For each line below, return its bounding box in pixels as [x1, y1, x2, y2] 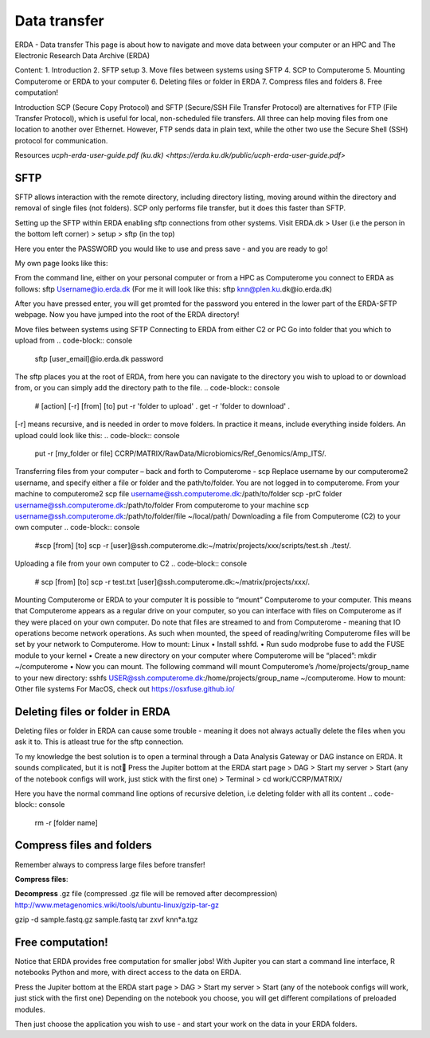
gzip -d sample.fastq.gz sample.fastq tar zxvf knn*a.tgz [14, 915, 198, 924]
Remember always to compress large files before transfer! [14, 860, 206, 869]
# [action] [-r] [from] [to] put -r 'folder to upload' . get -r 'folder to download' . [34, 401, 291, 410]
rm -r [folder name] [34, 817, 99, 828]
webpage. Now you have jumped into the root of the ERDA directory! [14, 310, 240, 319]
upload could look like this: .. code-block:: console [14, 430, 180, 440]
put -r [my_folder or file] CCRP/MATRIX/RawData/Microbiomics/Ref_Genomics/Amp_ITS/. [34, 448, 326, 458]
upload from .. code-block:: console [14, 335, 133, 346]
